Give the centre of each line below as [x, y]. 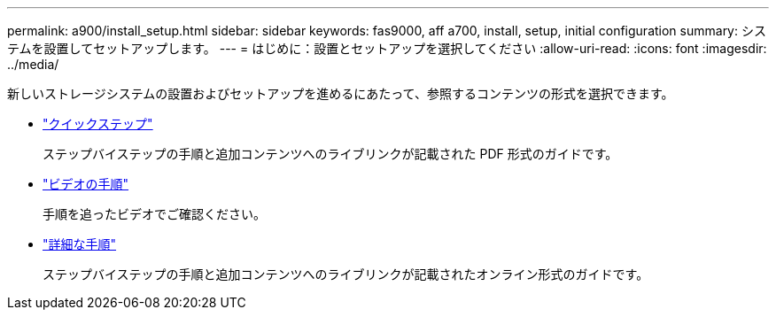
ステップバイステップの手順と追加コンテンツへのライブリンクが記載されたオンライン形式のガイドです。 [346, 274]
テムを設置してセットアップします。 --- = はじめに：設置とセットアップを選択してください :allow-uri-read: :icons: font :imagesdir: [387, 48]
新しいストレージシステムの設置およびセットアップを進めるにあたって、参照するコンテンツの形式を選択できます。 [341, 93]
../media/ [33, 64]
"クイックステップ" [98, 124]
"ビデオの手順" [86, 184]
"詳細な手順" [80, 244]
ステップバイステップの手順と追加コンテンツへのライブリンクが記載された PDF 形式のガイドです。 [330, 154]
